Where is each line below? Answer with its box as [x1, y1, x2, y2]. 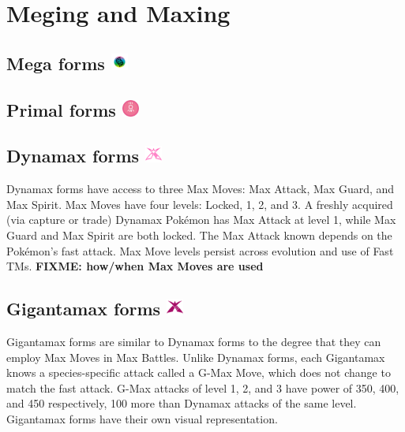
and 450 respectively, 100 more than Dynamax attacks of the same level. [6, 395, 357, 412]
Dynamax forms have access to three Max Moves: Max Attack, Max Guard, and [6, 181, 395, 197]
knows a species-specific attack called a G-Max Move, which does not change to [6, 364, 391, 381]
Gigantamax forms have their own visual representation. [6, 410, 278, 426]
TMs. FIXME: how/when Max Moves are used [6, 258, 264, 274]
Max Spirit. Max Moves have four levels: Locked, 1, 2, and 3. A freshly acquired [6, 196, 393, 212]
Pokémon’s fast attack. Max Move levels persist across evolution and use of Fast [6, 242, 394, 259]
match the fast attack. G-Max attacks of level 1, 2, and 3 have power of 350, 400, [6, 379, 399, 396]
